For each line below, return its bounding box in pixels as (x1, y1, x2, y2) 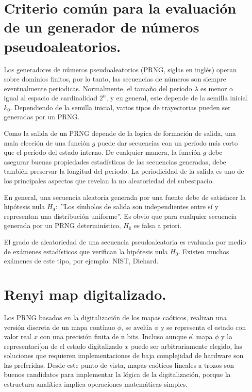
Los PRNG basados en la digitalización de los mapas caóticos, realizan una (4, 312, 227, 322)
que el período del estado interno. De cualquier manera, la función (4, 147, 201, 157)
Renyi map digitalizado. (4, 284, 167, 304)
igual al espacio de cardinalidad (4, 93, 98, 103)
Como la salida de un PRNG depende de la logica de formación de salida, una (4, 128, 236, 138)
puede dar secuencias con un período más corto (97, 137, 238, 147)
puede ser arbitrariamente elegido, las (131, 341, 242, 351)
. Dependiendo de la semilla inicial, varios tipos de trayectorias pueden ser (10, 102, 231, 112)
